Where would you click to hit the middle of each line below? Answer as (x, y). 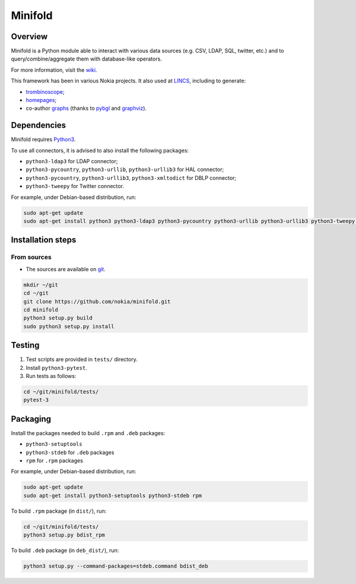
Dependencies (39, 126)
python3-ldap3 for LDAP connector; (72, 161)
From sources (31, 257)
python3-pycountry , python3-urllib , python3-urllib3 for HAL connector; (125, 170)
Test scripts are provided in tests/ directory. (82, 360)
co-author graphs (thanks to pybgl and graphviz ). (86, 108)
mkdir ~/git (41, 285)
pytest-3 (36, 400)
